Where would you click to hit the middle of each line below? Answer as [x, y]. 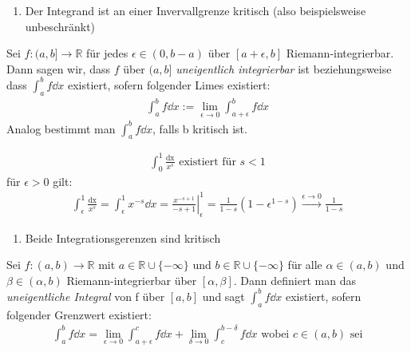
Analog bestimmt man [61, 128]
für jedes [107, 53]
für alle [305, 265]
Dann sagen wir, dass [58, 68]
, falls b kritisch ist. [200, 128]
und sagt [223, 296]
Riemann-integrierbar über [132, 280]
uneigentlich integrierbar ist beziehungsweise [284, 68]
